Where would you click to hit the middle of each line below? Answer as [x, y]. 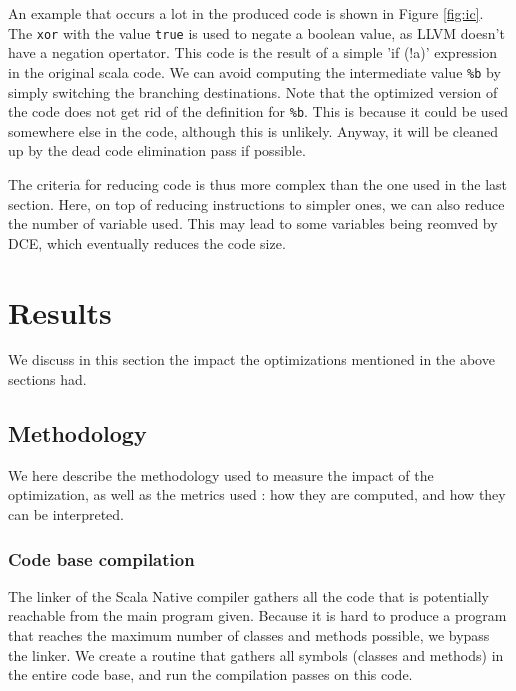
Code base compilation [101, 558]
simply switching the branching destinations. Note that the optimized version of [253, 91]
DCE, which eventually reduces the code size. [147, 242]
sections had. [47, 379]
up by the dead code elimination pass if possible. [157, 150]
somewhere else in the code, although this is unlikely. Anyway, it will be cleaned [253, 130]
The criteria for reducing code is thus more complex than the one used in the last [258, 183]
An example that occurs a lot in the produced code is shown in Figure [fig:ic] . [246, 13]
